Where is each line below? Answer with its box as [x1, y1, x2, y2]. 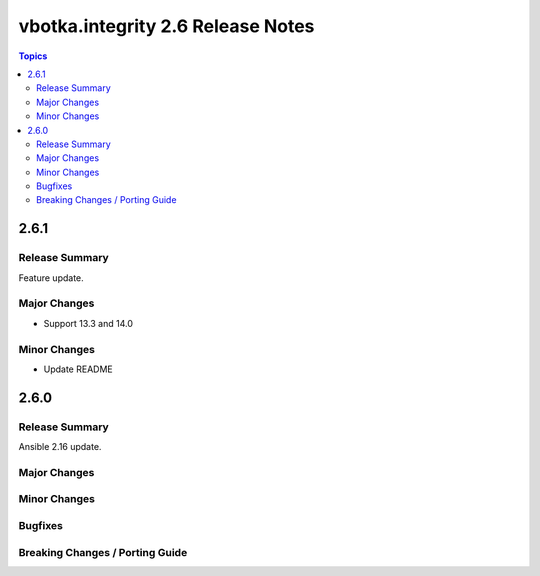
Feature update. [18, 271, 84, 284]
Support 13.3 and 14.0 [43, 317, 134, 329]
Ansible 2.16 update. [18, 441, 102, 453]
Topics [18, 50, 48, 62]
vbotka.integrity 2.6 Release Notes [18, 15, 315, 37]
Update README [43, 363, 114, 375]
